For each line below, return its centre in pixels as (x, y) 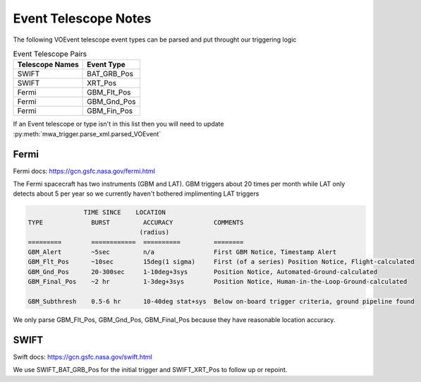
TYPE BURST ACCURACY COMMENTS (136, 222)
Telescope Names (48, 65)
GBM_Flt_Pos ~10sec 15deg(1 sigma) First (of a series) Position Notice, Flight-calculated (221, 262)
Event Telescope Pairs (50, 54)
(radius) (154, 232)
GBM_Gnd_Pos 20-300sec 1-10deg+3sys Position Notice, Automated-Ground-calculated (202, 271)
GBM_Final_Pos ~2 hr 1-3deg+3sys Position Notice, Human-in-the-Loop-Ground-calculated (218, 282)
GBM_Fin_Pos (110, 111)
